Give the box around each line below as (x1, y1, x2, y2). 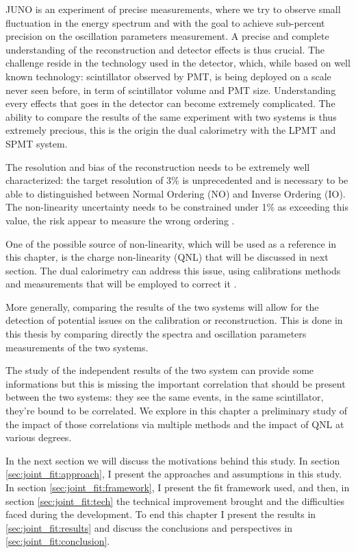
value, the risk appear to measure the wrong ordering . (5, 213, 235, 227)
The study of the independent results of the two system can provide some (5, 363, 314, 377)
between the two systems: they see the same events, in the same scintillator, (5, 390, 324, 404)
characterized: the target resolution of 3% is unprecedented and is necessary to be (5, 173, 348, 187)
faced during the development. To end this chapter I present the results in (5, 507, 316, 521)
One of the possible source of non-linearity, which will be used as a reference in (5, 236, 337, 250)
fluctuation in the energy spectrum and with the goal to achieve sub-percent (5, 15, 325, 30)
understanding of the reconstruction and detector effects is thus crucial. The (5, 42, 325, 56)
